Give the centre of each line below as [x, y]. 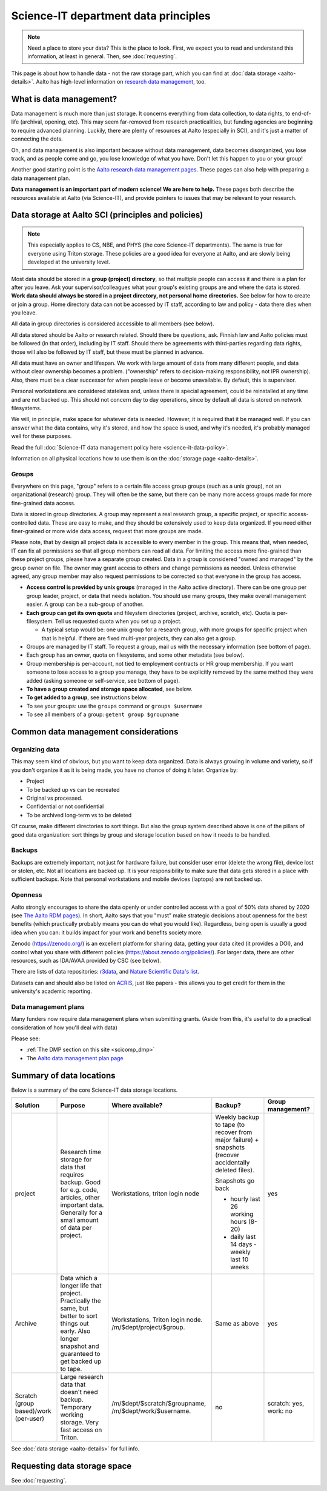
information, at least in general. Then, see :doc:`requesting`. [102, 56]
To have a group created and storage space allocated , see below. [109, 689]
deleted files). [235, 1171]
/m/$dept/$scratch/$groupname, [159, 1404]
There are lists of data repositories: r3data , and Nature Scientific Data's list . [105, 972]
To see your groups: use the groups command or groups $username [114, 706]
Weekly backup [237, 1117]
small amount [79, 1220]
